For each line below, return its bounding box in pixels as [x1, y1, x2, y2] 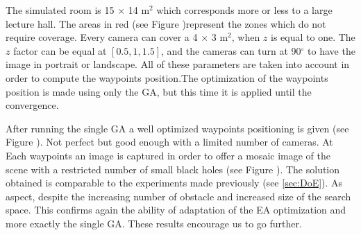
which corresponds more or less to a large [156, 3, 333, 17]
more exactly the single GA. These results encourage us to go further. [6, 216, 302, 230]
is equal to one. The [271, 30, 355, 44]
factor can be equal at [13, 43, 107, 58]
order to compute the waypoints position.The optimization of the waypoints [6, 70, 328, 85]
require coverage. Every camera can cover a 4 [6, 30, 198, 44]
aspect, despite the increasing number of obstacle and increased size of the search [6, 189, 351, 203]
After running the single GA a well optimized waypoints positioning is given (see [6, 121, 349, 135]
